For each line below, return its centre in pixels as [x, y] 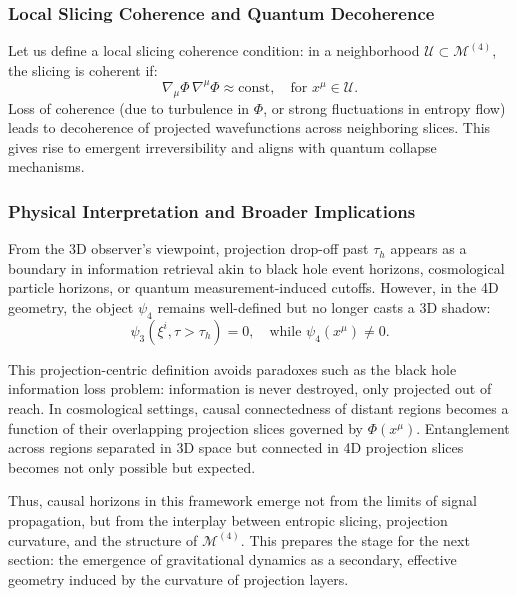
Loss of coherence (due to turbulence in [129, 107]
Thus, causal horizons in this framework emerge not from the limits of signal [242, 500]
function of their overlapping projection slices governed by [186, 427]
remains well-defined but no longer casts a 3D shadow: [324, 307]
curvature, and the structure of [103, 539]
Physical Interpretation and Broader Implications [212, 211]
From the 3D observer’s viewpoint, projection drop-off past [188, 248]
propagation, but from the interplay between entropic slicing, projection [228, 520]
